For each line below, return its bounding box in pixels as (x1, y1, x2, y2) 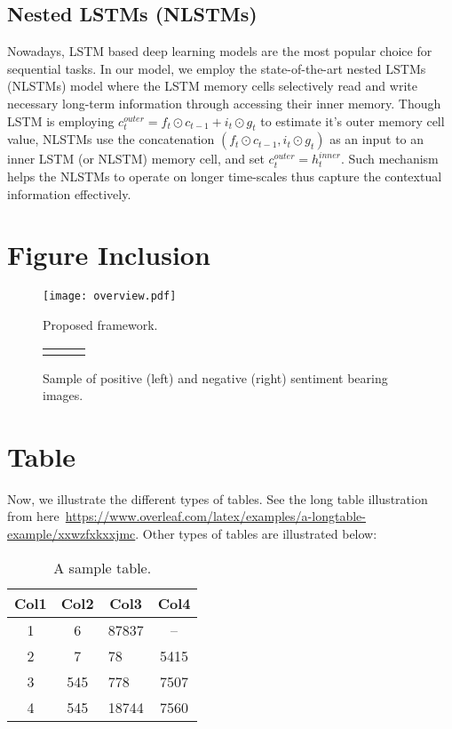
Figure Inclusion (7, 236, 210, 273)
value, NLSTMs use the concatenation (7, 130, 215, 148)
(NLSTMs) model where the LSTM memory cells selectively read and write (7, 76, 417, 95)
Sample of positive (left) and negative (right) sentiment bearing (43, 368, 388, 387)
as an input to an (329, 130, 424, 148)
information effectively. (7, 184, 131, 203)
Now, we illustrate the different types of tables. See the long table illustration (7, 489, 428, 508)
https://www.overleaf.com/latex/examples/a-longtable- (65, 507, 366, 525)
